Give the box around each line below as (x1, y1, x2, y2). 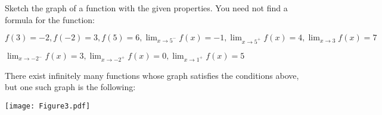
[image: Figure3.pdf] (5, 101, 91, 110)
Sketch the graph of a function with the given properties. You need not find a (5, 2, 288, 14)
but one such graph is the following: (5, 81, 136, 93)
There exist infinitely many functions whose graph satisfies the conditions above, (5, 69, 299, 81)
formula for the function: (5, 13, 95, 25)
